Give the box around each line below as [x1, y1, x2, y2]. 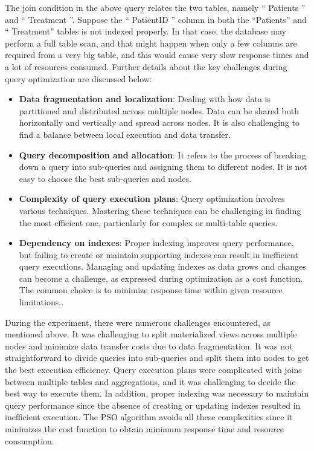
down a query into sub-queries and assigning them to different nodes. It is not [19, 160, 307, 173]
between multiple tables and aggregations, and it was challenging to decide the [5, 375, 296, 388]
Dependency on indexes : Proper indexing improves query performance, [19, 236, 294, 249]
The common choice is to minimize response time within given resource [19, 284, 283, 296]
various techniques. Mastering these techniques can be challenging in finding [19, 204, 301, 216]
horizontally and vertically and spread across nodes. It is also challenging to [19, 116, 300, 129]
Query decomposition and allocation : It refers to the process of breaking [19, 148, 306, 161]
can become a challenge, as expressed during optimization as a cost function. [19, 271, 303, 284]
